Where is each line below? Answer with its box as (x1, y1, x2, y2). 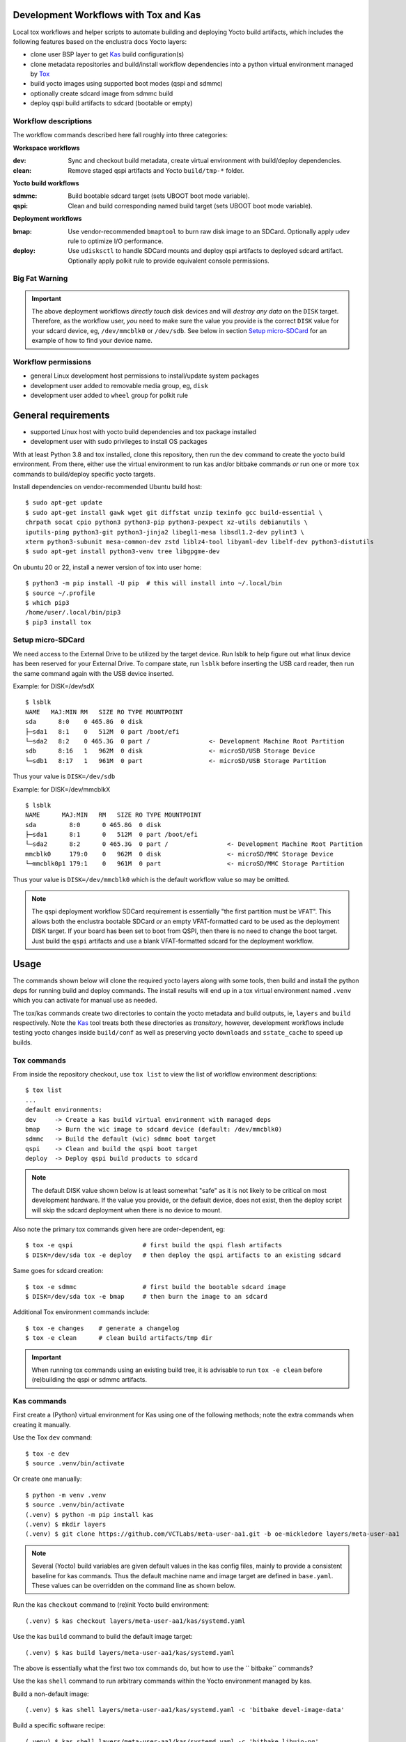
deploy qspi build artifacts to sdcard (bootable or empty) (30, 99, 193, 107)
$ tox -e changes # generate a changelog (25, 1324, 180, 1332)
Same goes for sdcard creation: (13, 1267, 104, 1275)
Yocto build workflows (13, 178, 79, 187)
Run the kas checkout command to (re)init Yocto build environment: (13, 1601, 210, 1609)
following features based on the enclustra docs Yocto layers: (13, 37, 187, 45)
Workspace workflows (13, 144, 80, 152)
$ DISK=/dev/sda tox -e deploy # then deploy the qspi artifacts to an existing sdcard (25, 1251, 341, 1259)
